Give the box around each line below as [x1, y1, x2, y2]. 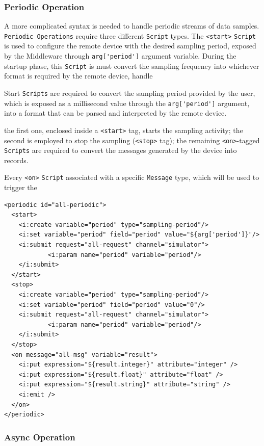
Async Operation [4, 430, 75, 443]
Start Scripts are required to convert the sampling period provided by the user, [4, 87, 255, 98]
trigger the [4, 182, 37, 193]
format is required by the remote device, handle [4, 70, 153, 81]
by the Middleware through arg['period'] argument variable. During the [4, 50, 236, 61]
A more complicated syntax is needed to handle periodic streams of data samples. [4, 20, 259, 31]
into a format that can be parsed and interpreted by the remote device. [4, 108, 227, 118]
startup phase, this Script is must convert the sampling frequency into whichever [4, 60, 259, 71]
